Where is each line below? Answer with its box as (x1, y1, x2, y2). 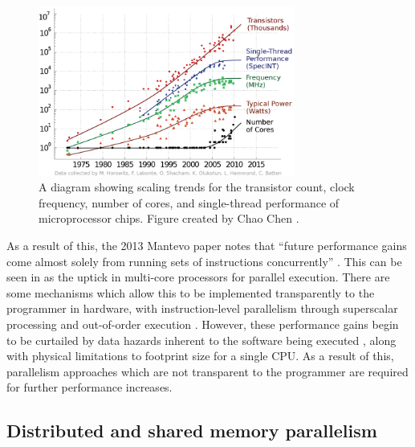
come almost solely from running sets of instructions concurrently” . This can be (6, 252, 402, 269)
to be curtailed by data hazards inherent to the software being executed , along (6, 331, 397, 348)
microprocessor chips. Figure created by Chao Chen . (39, 210, 299, 227)
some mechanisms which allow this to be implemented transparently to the (6, 284, 375, 301)
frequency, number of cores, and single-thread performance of (39, 194, 340, 211)
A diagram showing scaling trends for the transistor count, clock (39, 178, 355, 195)
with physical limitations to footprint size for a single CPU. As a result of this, (6, 347, 394, 364)
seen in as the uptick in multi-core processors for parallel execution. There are (6, 269, 390, 285)
